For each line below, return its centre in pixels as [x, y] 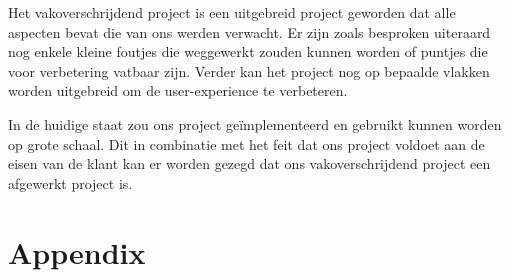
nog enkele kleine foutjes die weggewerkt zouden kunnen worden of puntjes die [248, 51]
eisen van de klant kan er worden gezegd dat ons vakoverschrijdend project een [249, 163]
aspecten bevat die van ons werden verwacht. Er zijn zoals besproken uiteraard [249, 31]
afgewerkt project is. [70, 182]
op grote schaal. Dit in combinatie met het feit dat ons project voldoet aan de [246, 143]
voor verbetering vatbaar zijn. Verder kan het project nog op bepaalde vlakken [249, 70]
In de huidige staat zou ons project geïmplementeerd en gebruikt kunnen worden [255, 123]
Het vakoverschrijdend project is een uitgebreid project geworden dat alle [232, 12]
